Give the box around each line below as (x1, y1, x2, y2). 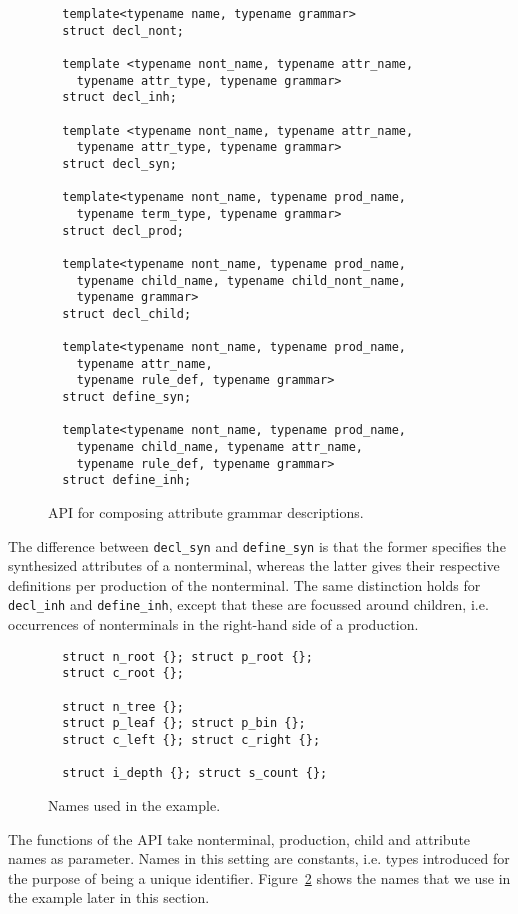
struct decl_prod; (62, 223, 185, 238)
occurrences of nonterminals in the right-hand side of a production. (8, 614, 419, 635)
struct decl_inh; (62, 90, 177, 105)
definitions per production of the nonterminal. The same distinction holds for (8, 574, 481, 595)
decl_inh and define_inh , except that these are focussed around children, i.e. (8, 594, 489, 615)
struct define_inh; (62, 473, 192, 488)
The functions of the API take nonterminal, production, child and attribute (8, 828, 471, 849)
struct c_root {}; (62, 666, 185, 681)
